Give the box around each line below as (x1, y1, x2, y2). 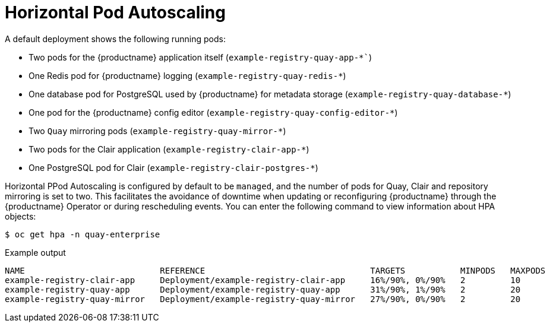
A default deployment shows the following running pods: (5, 33, 226, 44)
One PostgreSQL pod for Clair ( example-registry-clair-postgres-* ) (29, 162, 318, 173)
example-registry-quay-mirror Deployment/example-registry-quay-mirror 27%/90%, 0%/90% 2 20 (5, 294, 521, 304)
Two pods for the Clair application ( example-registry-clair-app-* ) (29, 144, 309, 154)
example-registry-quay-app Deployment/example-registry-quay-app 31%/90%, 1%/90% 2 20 (5, 284, 521, 294)
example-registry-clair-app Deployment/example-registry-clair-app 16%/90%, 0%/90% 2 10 (5, 275, 521, 285)
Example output (5, 247, 66, 258)
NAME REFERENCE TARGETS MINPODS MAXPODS (5, 265, 546, 275)
